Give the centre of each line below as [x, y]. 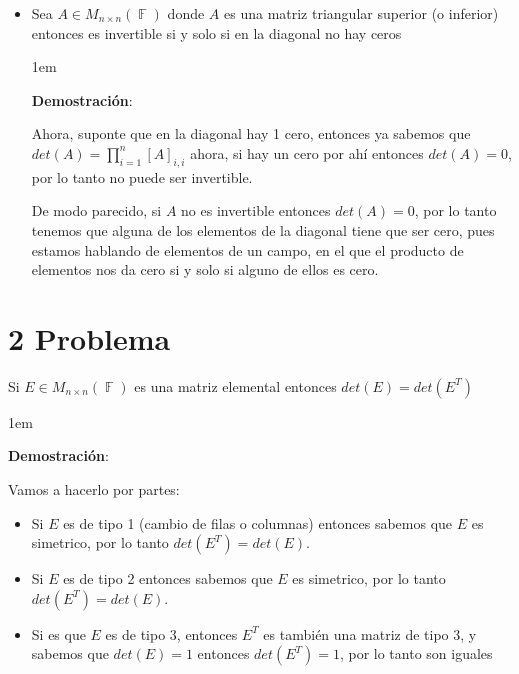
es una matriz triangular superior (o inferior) [361, 13]
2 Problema [89, 337]
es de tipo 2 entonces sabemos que [168, 578]
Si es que [58, 633]
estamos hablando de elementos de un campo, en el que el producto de [247, 249]
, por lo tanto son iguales [416, 653]
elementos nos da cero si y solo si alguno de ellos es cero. [205, 269]
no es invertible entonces [256, 210]
